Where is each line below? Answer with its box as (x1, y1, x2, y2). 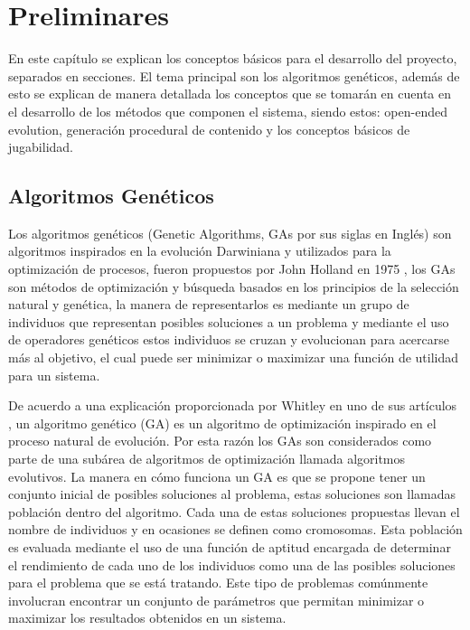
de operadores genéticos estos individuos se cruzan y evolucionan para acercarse (8, 330, 450, 349)
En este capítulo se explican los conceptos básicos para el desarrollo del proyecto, (8, 49, 457, 68)
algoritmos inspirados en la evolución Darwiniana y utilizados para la (8, 241, 391, 260)
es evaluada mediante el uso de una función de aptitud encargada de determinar (8, 537, 451, 556)
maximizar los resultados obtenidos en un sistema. (8, 608, 287, 627)
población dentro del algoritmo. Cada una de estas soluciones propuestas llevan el (8, 502, 460, 521)
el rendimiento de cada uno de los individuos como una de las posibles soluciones (8, 555, 456, 574)
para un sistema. (8, 365, 100, 384)
